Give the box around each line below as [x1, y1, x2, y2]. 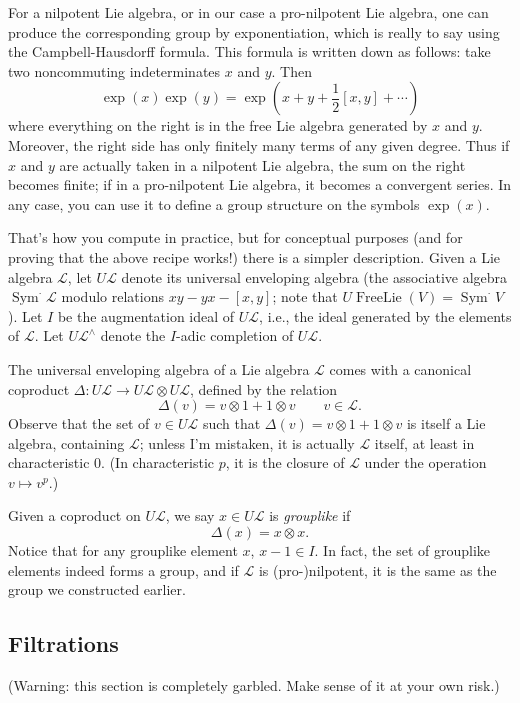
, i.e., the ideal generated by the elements [259, 305, 512, 326]
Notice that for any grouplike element [8, 540, 238, 561]
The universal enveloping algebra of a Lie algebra [8, 358, 310, 379]
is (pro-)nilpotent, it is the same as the [258, 559, 497, 580]
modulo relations [61, 286, 164, 307]
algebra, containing [8, 432, 125, 453]
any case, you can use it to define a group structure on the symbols [8, 193, 420, 214]
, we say [165, 505, 215, 526]
